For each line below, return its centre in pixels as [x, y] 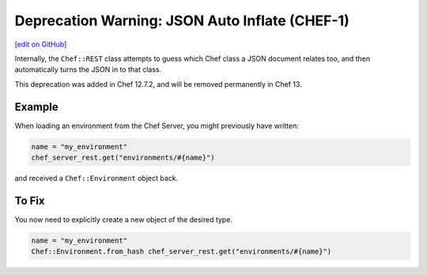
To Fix [30, 200]
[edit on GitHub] [41, 44]
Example [36, 107]
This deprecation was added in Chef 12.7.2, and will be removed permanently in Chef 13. [158, 84]
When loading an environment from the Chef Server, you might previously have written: [157, 126]
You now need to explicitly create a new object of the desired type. [124, 219]
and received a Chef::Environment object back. [96, 178]
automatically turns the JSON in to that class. [88, 70]
